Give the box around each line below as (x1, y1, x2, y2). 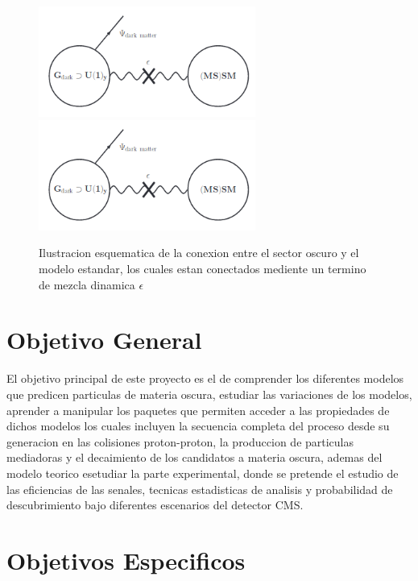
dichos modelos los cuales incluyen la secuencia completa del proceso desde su (6, 417, 390, 434)
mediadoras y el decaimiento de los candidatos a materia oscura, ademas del (6, 449, 383, 466)
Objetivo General (6, 323, 202, 356)
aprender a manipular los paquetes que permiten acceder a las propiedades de (6, 401, 390, 418)
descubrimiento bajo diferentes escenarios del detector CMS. (6, 496, 304, 513)
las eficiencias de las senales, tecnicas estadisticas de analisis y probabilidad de (6, 480, 393, 497)
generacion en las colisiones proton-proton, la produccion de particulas (6, 433, 354, 450)
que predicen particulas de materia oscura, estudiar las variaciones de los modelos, (6, 385, 412, 402)
